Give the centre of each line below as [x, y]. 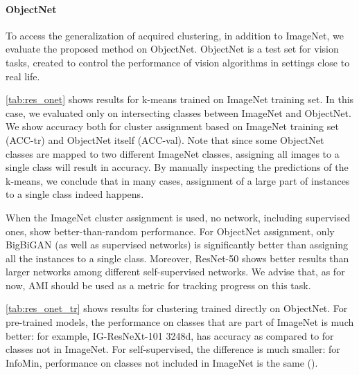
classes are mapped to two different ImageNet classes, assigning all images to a [173, 153]
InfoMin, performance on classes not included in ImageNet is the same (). [162, 362]
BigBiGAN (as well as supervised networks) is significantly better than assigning [177, 245]
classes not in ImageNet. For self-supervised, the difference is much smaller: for [173, 349]
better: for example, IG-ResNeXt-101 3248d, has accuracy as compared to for [170, 335]
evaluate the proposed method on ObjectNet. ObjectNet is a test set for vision [172, 49]
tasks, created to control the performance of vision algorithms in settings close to [178, 62]
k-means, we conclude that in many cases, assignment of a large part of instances [178, 180]
